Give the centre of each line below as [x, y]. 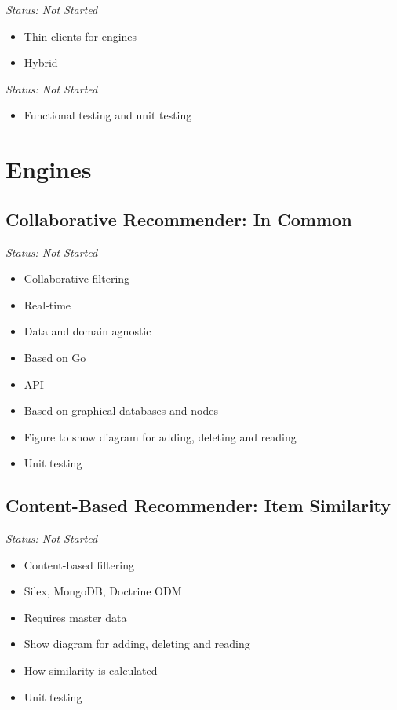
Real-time [47, 304]
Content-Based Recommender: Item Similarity [198, 505]
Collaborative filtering [77, 278]
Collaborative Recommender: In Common [179, 219]
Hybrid [41, 62]
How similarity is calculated [91, 670]
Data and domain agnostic [87, 331]
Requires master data [75, 617]
